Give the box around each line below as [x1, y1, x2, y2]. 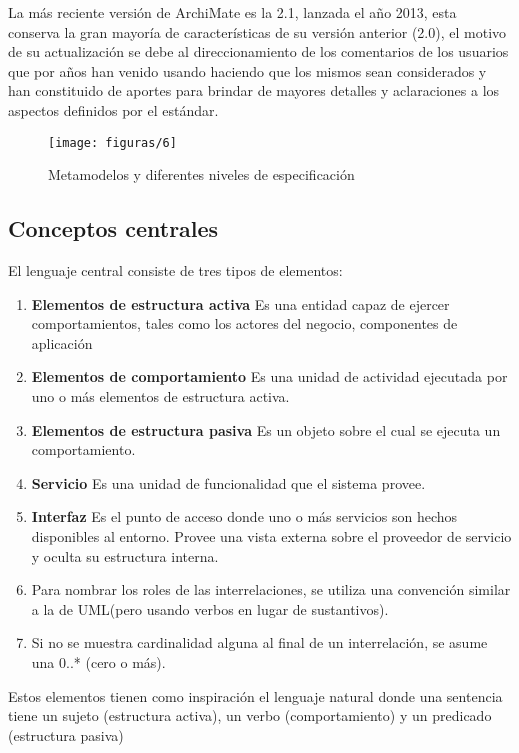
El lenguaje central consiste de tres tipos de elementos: [8, 260, 343, 281]
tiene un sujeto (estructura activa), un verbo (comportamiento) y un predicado [8, 705, 492, 726]
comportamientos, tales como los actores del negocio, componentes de [31, 313, 458, 334]
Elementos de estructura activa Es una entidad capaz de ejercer [31, 293, 450, 314]
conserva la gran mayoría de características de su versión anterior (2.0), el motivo [8, 21, 507, 42]
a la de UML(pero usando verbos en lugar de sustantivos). [31, 598, 389, 619]
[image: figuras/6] [48, 135, 177, 150]
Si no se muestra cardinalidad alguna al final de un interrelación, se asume [31, 632, 488, 653]
